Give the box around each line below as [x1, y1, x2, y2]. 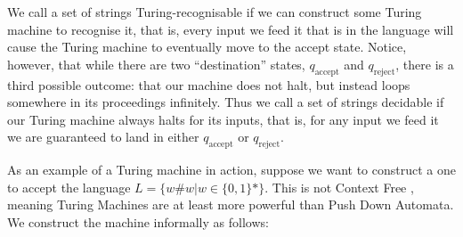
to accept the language [7, 177, 131, 196]
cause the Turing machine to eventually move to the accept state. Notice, [7, 37, 407, 56]
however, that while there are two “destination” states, [7, 54, 305, 73]
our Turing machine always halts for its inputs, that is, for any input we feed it [7, 110, 439, 128]
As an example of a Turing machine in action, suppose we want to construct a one [7, 160, 456, 179]
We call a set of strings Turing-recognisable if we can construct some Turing [7, 3, 422, 20]
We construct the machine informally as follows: [7, 212, 269, 231]
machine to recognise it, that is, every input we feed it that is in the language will [7, 20, 454, 38]
